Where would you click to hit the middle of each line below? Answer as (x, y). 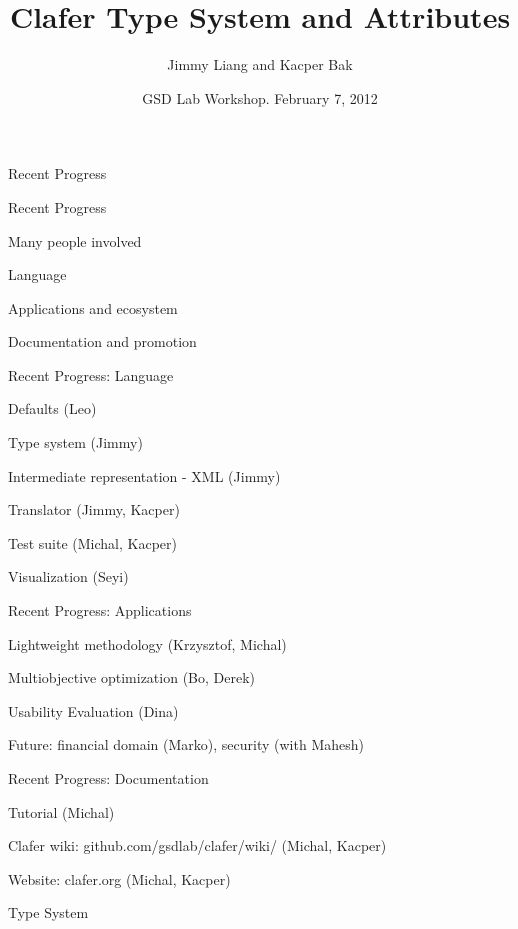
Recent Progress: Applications (100, 610)
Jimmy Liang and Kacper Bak (260, 64)
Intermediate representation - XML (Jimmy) (144, 475)
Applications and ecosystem (93, 307)
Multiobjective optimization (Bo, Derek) (132, 677)
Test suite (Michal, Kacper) (92, 542)
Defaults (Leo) (52, 408)
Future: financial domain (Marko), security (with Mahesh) (186, 744)
